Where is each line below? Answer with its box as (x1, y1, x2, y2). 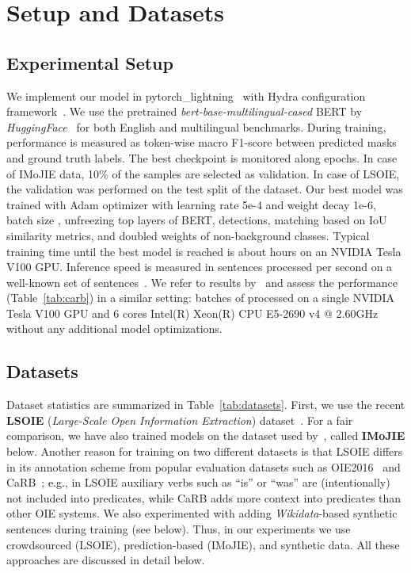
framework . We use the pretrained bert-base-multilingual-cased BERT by (6, 103, 363, 120)
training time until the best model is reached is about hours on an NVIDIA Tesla (6, 243, 401, 259)
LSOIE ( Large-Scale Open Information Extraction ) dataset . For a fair (6, 411, 353, 428)
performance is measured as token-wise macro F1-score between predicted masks (6, 134, 397, 151)
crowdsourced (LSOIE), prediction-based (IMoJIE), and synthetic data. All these (6, 536, 400, 552)
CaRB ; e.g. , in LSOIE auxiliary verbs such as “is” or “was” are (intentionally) (6, 474, 390, 491)
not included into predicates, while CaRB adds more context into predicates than (6, 489, 401, 506)
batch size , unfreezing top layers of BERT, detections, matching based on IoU (6, 212, 387, 228)
